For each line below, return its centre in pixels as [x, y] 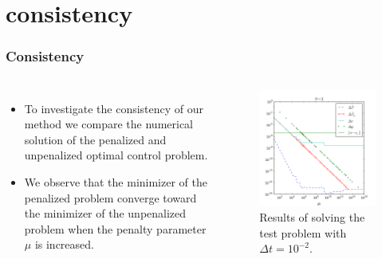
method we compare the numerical [109, 124]
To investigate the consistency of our [114, 108]
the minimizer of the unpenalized [105, 213]
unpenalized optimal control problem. [116, 155]
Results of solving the [312, 216]
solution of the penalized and [95, 139]
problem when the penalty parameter [115, 228]
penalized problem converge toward [110, 197]
